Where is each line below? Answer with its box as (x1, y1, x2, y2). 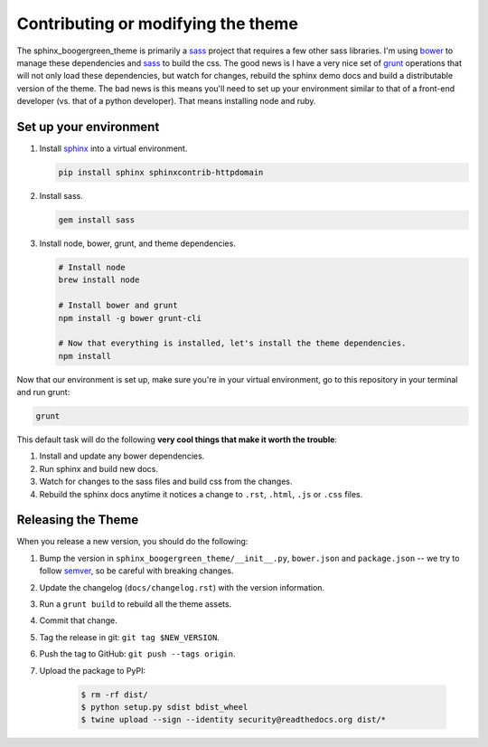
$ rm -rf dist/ (80, 689, 148, 700)
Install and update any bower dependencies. (39, 450, 205, 461)
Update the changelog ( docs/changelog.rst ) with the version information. (39, 582, 325, 592)
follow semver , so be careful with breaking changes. (39, 565, 234, 576)
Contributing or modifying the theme (16, 14, 298, 33)
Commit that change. (39, 615, 117, 626)
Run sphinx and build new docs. (39, 463, 158, 474)
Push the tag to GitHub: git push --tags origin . (39, 648, 236, 659)
